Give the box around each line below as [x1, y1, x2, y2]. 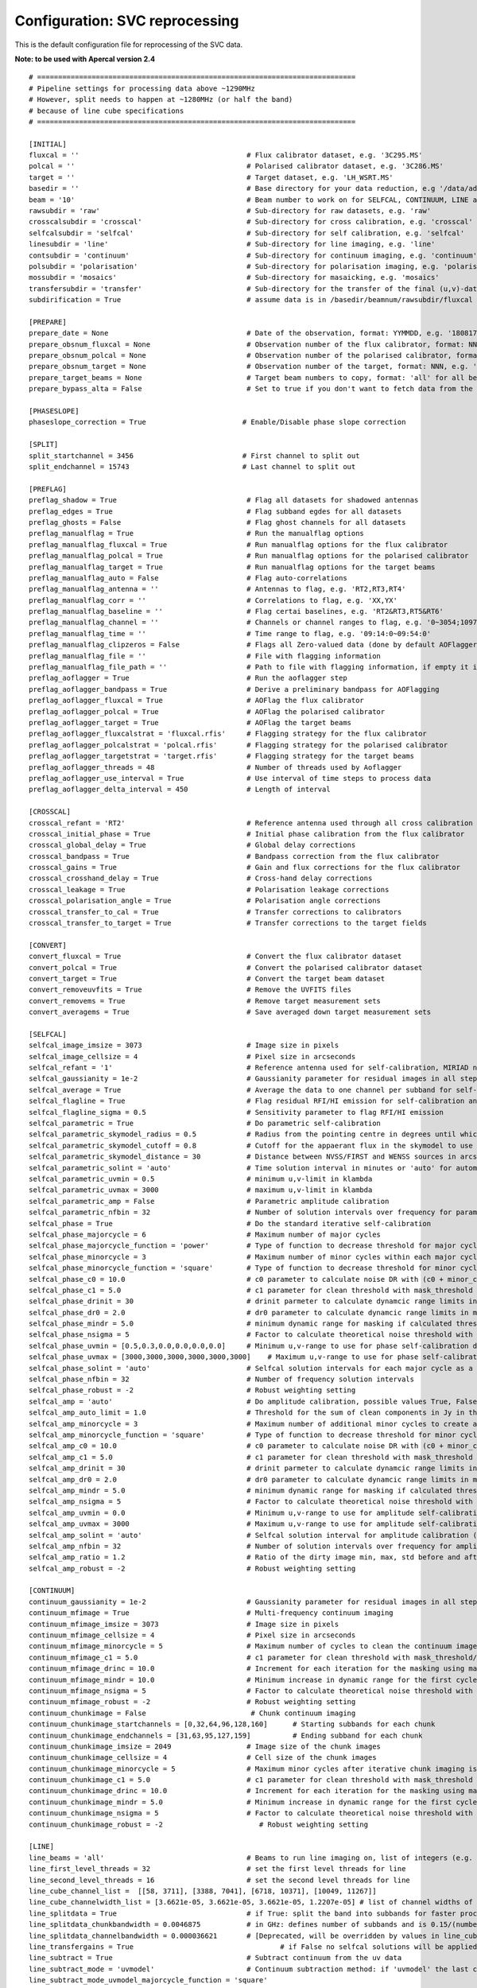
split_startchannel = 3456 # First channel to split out [29, 451, 360, 460]
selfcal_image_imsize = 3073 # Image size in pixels [29, 1041, 339, 1050]
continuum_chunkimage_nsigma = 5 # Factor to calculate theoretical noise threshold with [29, 1809, 473, 1818]
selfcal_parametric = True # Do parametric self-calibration [29, 1119, 382, 1128]
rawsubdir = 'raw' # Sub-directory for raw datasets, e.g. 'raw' [29, 207, 432, 215]
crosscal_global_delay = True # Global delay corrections [29, 841, 356, 850]
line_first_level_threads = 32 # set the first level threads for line [29, 1865, 406, 1873]
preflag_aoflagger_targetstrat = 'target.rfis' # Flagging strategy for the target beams [29, 751, 415, 761]
